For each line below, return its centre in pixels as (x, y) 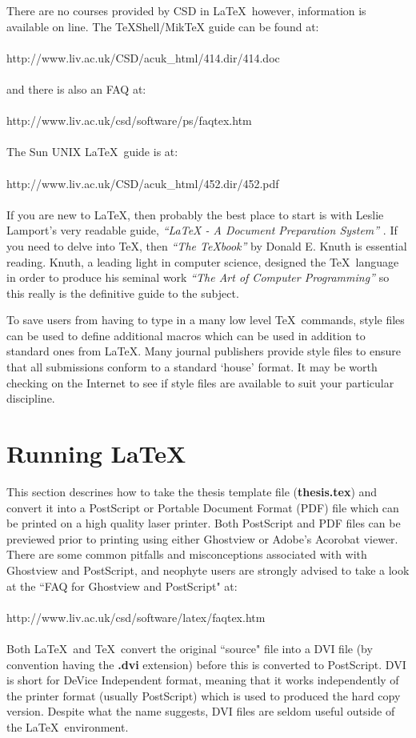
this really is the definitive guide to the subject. (123, 293)
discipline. (31, 398)
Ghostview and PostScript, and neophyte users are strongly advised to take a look (208, 570)
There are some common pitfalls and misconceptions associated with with (187, 554)
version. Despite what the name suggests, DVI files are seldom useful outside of (201, 711)
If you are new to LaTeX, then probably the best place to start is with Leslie (195, 214)
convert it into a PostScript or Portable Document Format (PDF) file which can (203, 507)
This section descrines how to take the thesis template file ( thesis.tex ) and (192, 491)
